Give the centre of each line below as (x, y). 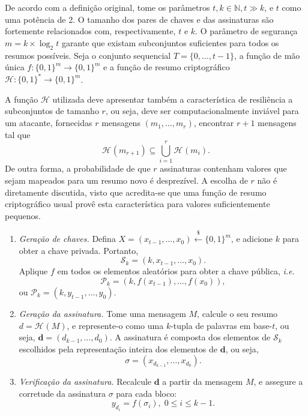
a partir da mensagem (203, 381)
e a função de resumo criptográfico (167, 67)
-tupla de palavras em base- (222, 325)
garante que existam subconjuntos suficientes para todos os (170, 42)
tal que (18, 134)
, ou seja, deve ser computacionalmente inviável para (202, 111)
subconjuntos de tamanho (52, 111)
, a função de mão (267, 55)
